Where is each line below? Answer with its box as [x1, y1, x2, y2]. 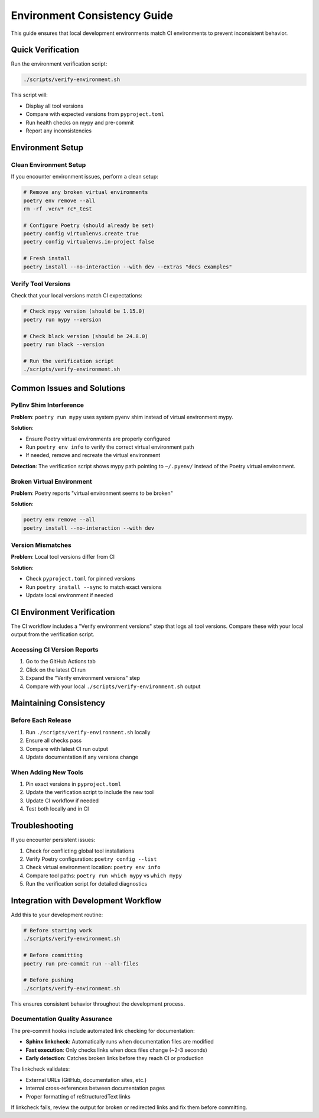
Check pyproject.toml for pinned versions [25, 575, 135, 582]
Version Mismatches [11, 541, 72, 549]
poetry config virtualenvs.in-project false [23, 238, 155, 245]
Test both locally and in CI [25, 805, 89, 812]
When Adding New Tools [11, 768, 84, 776]
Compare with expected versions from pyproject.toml [25, 111, 165, 118]
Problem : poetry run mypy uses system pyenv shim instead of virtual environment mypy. [11, 413, 233, 420]
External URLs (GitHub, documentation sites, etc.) [25, 1076, 147, 1083]
